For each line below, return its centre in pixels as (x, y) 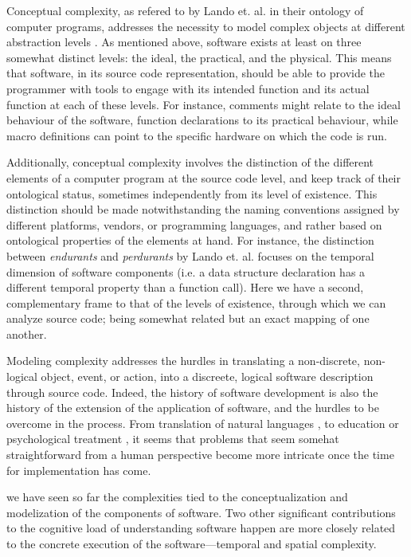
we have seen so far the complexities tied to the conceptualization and (177, 497)
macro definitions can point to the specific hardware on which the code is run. (197, 135)
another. (27, 333)
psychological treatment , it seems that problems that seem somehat (173, 439)
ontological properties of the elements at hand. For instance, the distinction (190, 240)
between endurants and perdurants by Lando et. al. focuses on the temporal (190, 255)
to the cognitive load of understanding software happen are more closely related (201, 528)
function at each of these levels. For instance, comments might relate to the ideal (204, 104)
